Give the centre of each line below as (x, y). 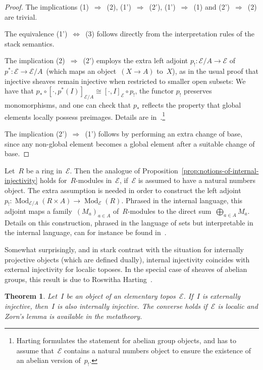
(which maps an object (81, 71)
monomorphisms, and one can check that (68, 105)
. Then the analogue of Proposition (124, 170)
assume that (35, 350)
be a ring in (44, 170)
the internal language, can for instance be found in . (86, 232)
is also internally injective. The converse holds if (132, 306)
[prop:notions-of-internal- (220, 170)
